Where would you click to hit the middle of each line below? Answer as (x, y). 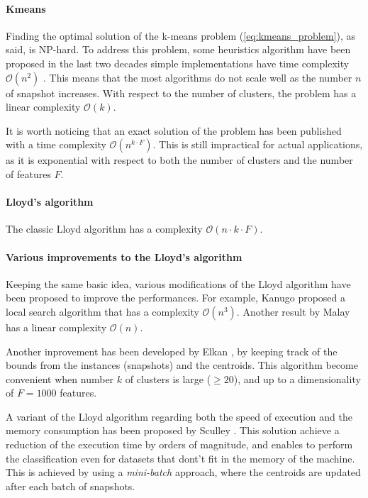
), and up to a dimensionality (297, 378)
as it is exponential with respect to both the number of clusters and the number (179, 160)
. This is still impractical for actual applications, (258, 144)
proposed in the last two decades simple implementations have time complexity (178, 63)
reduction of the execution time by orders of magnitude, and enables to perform (179, 444)
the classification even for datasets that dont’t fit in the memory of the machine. (180, 458)
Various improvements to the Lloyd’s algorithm (124, 256)
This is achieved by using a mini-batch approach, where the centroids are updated (183, 472)
